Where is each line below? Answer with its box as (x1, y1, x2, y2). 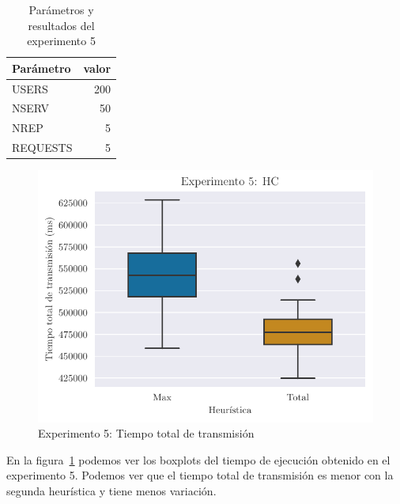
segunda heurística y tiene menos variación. (6, 482, 217, 498)
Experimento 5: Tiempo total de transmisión (38, 425, 255, 441)
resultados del (28, 17, 95, 33)
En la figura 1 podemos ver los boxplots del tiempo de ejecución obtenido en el (6, 451, 391, 468)
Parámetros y (28, 2, 94, 17)
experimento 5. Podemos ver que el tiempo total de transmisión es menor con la (6, 467, 394, 483)
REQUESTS (12, 139, 73, 156)
